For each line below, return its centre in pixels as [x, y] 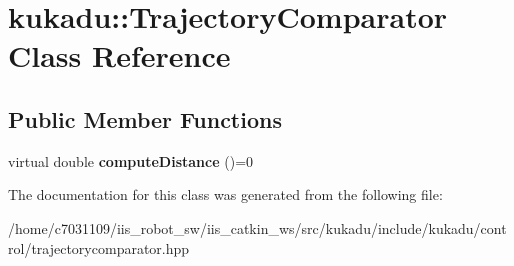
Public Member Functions [145, 118]
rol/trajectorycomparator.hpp [99, 247]
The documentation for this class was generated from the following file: [225, 194]
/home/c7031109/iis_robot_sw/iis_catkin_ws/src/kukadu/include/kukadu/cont [257, 227]
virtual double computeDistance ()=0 [131, 160]
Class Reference [119, 55]
